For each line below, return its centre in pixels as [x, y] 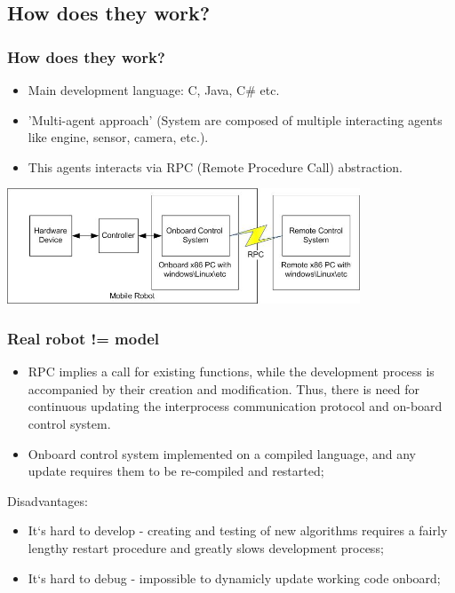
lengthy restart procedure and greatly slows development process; [206, 547]
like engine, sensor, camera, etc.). [118, 137]
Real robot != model [84, 338]
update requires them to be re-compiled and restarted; [176, 471]
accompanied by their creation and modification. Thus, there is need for [224, 388]
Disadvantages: [48, 500]
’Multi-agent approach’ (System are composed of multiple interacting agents [235, 119]
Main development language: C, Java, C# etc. [154, 90]
